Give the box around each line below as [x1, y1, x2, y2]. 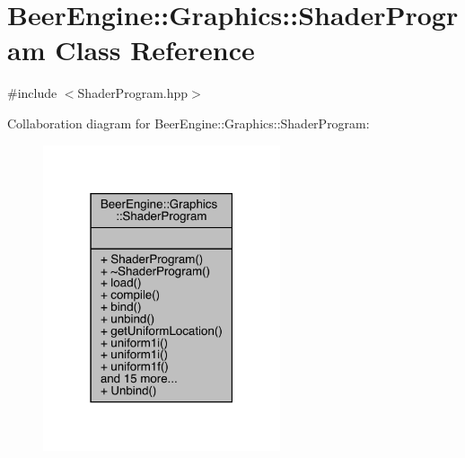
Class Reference [55, 31, 255, 68]
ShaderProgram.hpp [77, 84, 189, 102]
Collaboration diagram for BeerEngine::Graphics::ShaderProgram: [7, 113, 370, 132]
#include [7, 84, 57, 102]
